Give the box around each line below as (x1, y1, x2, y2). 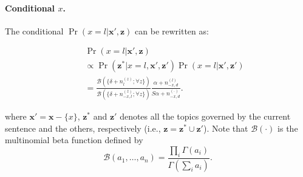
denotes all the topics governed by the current (120, 110, 291, 123)
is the (277, 121, 298, 134)
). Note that (203, 121, 248, 134)
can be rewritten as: (135, 24, 209, 37)
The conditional (5, 24, 64, 37)
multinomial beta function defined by (5, 134, 143, 146)
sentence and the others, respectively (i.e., (5, 121, 161, 134)
